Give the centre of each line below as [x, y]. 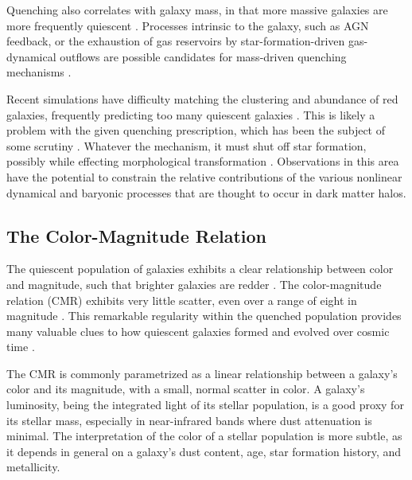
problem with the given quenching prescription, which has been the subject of [196, 130]
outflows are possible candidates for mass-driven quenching [203, 56]
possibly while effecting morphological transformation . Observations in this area [203, 161]
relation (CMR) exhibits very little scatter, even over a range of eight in [182, 300]
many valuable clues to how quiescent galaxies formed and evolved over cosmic [198, 331]
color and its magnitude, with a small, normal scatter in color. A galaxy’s [186, 389]
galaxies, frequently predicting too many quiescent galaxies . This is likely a [191, 114]
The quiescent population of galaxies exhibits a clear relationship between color [200, 269]
